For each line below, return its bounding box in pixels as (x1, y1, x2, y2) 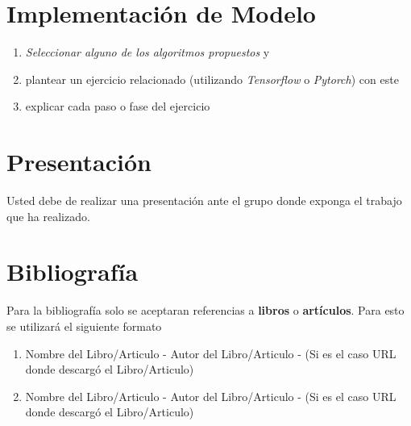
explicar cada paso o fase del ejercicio (25, 98, 210, 115)
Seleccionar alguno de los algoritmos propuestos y (25, 44, 270, 61)
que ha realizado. (6, 207, 90, 224)
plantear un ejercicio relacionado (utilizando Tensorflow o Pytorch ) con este (25, 70, 399, 87)
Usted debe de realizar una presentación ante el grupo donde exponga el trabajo (6, 192, 402, 209)
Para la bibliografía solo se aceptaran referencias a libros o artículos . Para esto (6, 302, 405, 319)
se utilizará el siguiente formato (6, 317, 162, 334)
